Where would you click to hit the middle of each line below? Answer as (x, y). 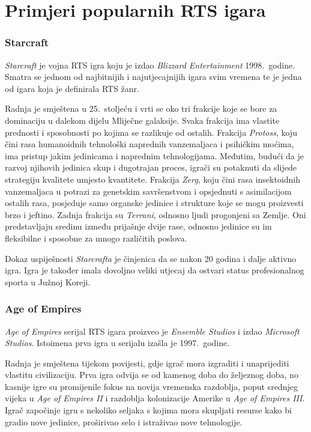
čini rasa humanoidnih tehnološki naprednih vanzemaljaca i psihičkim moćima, (149, 144)
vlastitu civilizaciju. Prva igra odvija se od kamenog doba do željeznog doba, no (152, 375)
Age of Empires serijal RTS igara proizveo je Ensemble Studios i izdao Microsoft (152, 331)
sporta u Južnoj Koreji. (48, 281)
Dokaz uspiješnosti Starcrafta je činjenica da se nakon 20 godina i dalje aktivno (151, 258)
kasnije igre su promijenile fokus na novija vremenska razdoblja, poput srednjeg (151, 386)
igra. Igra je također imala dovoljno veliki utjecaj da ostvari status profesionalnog (155, 270)
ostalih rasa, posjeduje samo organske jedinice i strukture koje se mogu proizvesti (154, 203)
